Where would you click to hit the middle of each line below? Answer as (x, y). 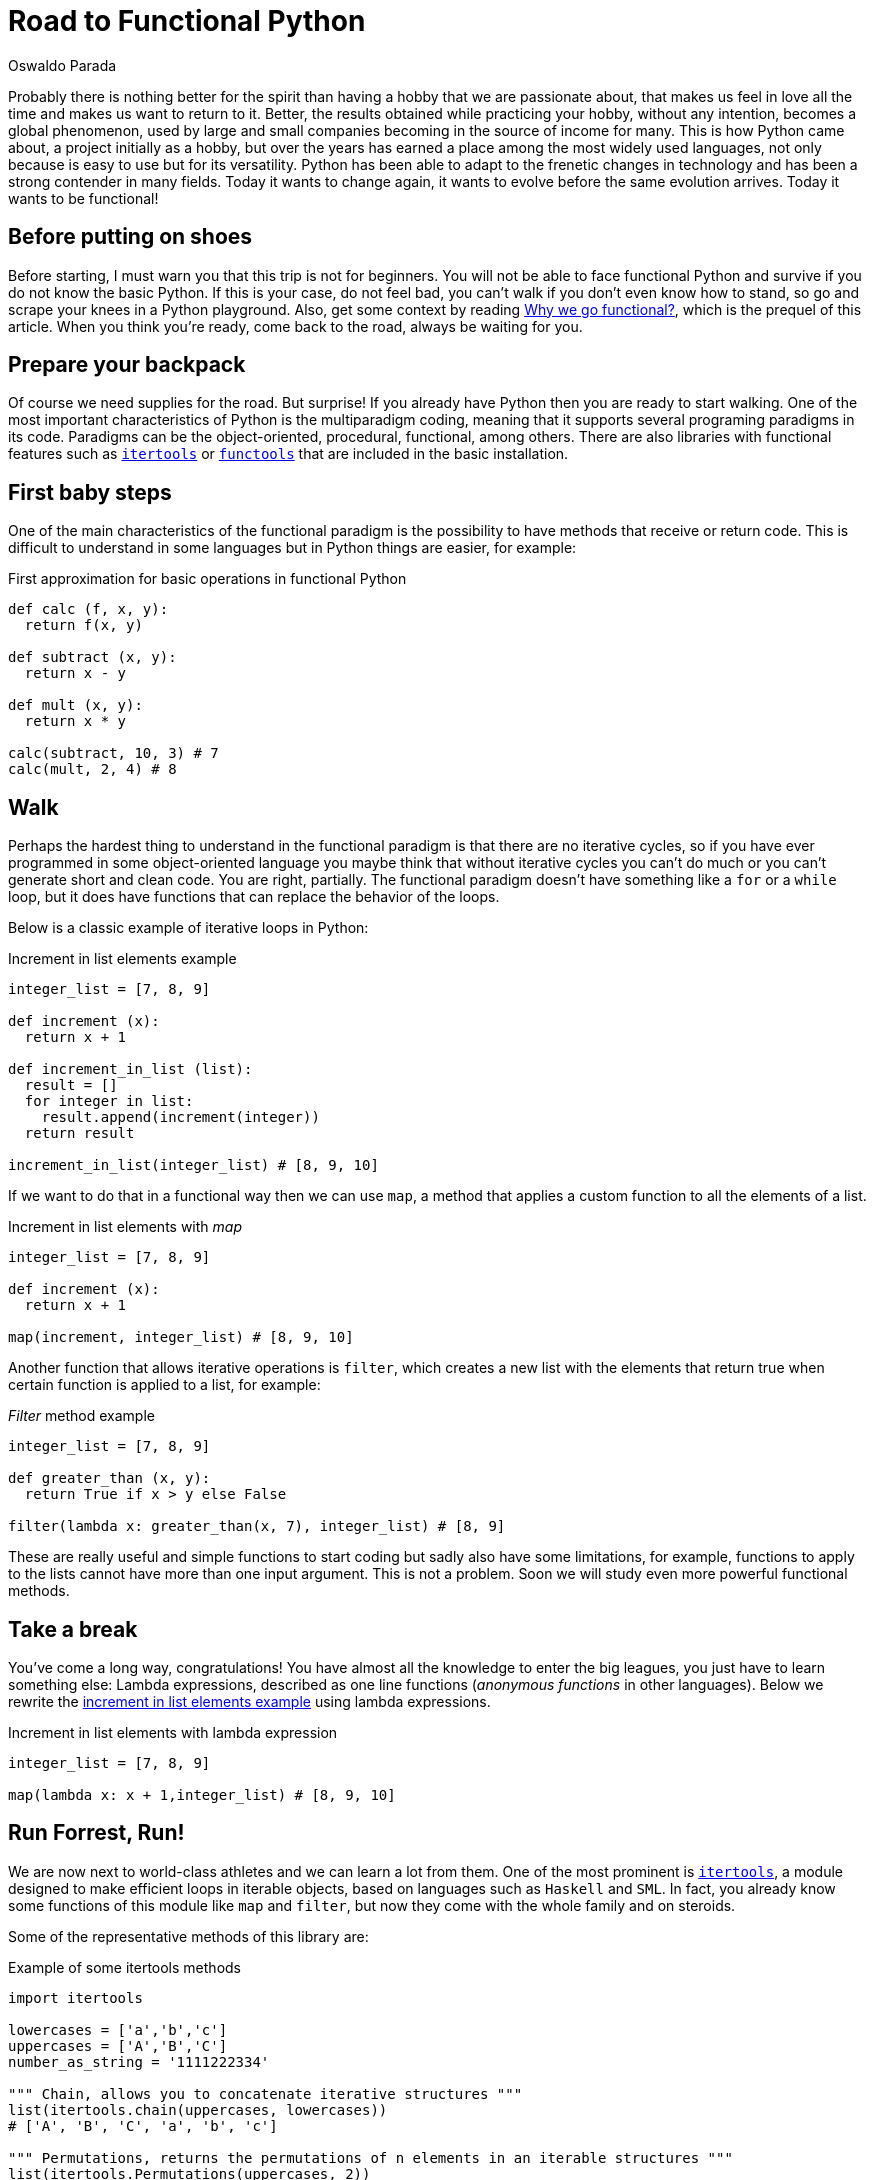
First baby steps (90, 492)
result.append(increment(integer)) (180, 1117)
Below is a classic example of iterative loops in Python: (188, 928)
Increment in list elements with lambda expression (173, 1732)
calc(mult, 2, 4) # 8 (92, 769)
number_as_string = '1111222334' (139, 2061)
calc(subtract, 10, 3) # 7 (113, 753)
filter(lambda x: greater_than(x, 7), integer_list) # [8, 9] (257, 1526)
